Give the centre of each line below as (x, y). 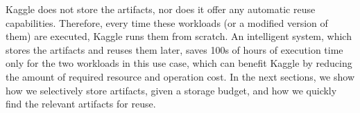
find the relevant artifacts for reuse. (81, 104)
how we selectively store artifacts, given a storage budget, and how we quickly (171, 90)
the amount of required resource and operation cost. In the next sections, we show (180, 76)
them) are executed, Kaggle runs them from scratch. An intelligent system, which (179, 36)
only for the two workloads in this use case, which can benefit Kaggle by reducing (179, 63)
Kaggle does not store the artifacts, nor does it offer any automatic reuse (161, 9)
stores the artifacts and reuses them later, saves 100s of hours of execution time (174, 49)
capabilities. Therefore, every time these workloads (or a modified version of (167, 22)
